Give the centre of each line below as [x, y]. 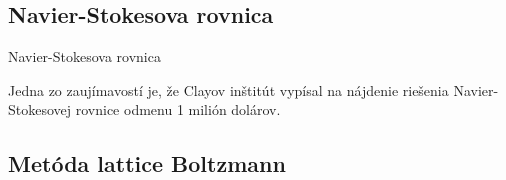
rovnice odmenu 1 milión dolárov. [178, 109]
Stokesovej [40, 109]
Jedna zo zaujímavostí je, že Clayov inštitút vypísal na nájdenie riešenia [228, 89]
